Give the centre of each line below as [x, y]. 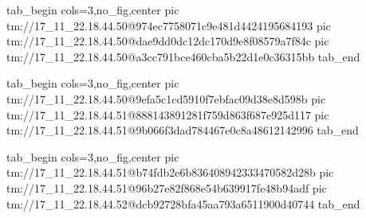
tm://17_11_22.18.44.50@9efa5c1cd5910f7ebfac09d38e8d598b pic [166, 98]
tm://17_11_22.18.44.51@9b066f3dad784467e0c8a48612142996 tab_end [183, 130]
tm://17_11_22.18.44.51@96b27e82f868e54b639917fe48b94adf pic [167, 187]
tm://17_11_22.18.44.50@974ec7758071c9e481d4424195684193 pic [169, 25]
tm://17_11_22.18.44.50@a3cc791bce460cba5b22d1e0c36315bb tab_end [183, 56]
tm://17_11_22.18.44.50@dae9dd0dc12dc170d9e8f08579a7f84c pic [168, 41]
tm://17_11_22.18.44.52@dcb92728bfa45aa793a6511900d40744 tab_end [183, 203]
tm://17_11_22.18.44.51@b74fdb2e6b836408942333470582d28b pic [170, 172]
